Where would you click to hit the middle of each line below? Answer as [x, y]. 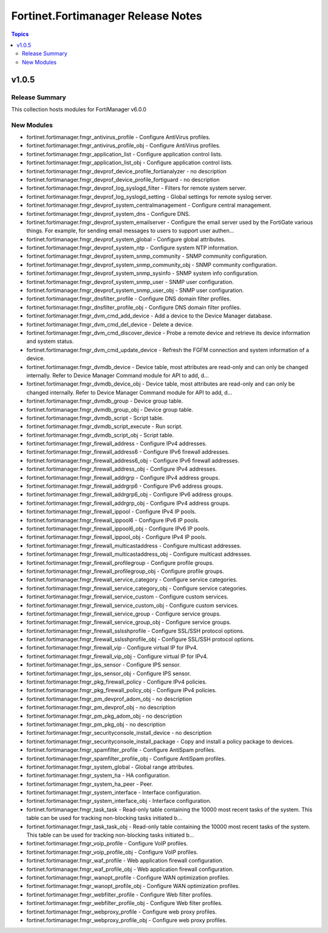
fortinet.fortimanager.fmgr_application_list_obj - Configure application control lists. [130, 163]
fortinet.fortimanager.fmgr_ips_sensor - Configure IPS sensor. [104, 665]
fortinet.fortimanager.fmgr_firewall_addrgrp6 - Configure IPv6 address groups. [125, 486]
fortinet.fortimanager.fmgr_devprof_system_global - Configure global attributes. [126, 239]
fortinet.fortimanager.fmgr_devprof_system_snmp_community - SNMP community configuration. [147, 256]
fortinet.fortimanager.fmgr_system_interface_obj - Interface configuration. [119, 801]
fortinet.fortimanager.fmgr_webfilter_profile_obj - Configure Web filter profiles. [125, 903]
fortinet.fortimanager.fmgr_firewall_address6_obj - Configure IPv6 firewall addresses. [133, 460]
